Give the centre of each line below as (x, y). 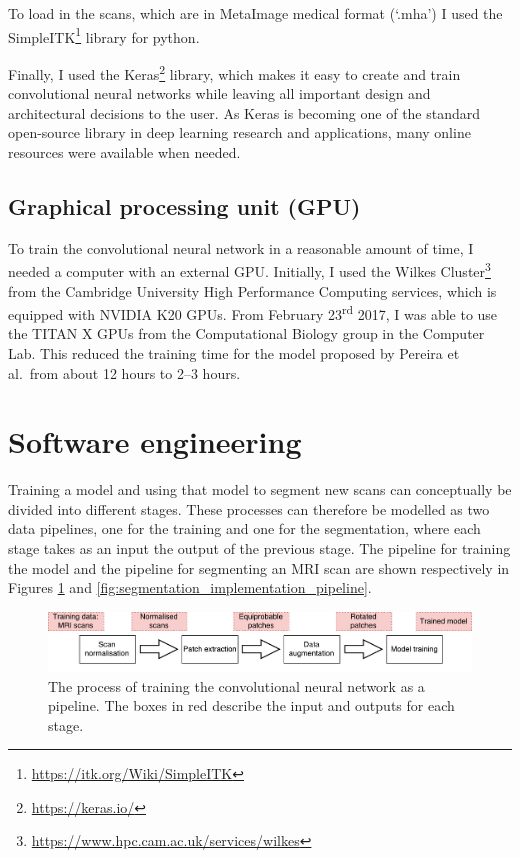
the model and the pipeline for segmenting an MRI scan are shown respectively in (259, 567)
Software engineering (155, 441)
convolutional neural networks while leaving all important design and (219, 93)
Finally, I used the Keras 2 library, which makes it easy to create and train (234, 72)
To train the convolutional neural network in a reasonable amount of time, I (241, 247)
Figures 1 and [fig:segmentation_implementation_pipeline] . (190, 587)
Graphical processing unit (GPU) (184, 205)
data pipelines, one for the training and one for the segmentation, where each (244, 528)
